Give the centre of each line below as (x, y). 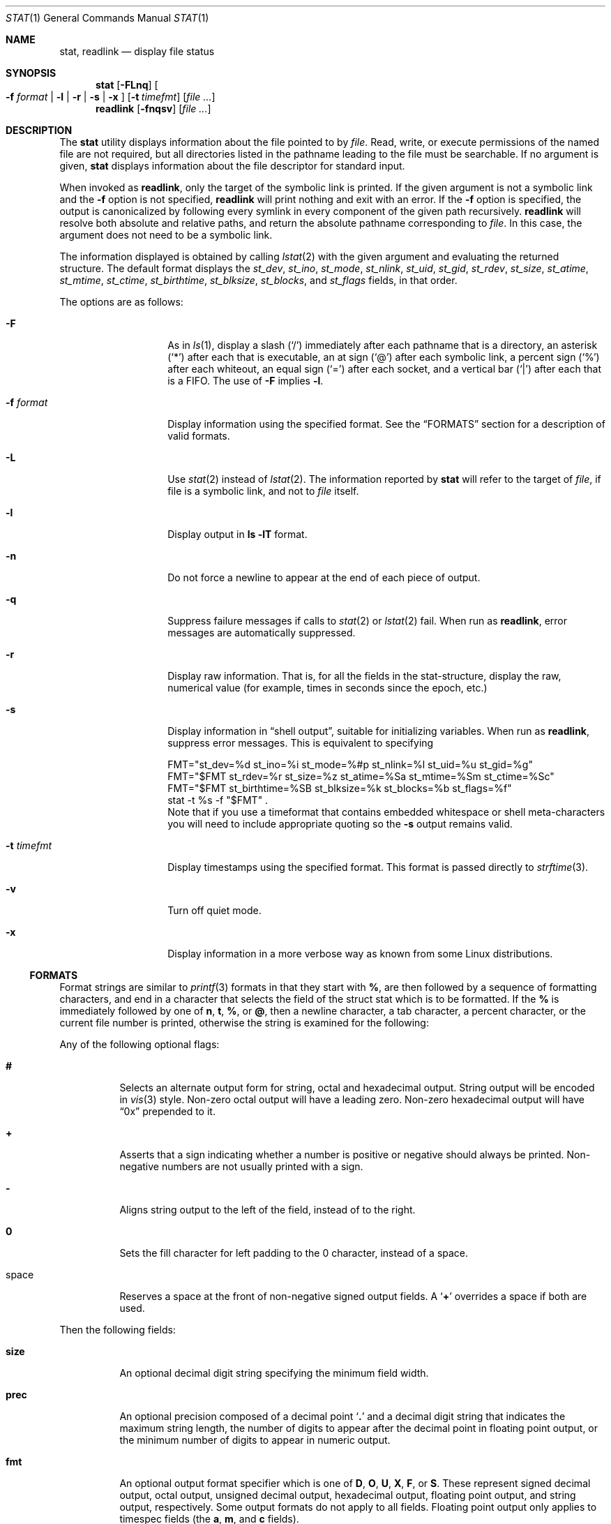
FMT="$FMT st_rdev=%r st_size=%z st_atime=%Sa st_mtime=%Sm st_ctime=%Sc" (361, 776)
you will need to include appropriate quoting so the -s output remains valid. (340, 824)
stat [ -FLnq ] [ (127, 85)
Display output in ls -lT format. (237, 534)
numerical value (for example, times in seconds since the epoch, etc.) (327, 688)
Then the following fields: (118, 1330)
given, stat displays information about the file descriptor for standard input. (232, 166)
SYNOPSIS (31, 73)
